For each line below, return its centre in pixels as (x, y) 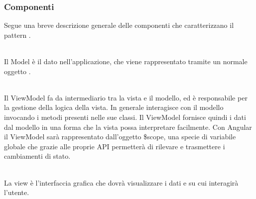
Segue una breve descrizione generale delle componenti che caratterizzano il (119, 25)
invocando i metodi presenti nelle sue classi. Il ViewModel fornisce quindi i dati (125, 117)
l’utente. (17, 192)
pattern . (17, 35)
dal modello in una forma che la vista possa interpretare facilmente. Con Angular (128, 127)
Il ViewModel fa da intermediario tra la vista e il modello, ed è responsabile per (126, 97)
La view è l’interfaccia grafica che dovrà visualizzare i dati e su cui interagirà (121, 182)
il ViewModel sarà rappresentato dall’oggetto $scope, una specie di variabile (120, 137)
